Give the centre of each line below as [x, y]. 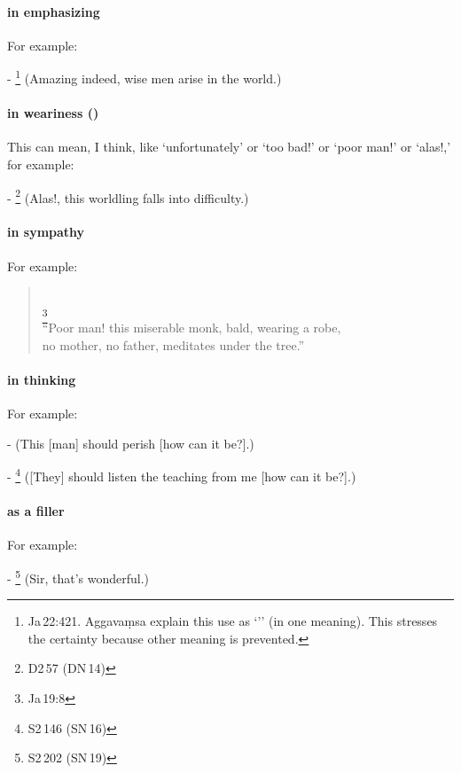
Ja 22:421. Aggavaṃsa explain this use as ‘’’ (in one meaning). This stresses [233, 621]
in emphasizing [54, 11]
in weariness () [53, 113]
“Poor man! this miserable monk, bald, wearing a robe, [191, 328]
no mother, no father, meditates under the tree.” [173, 344]
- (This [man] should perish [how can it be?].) [131, 443]
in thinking [42, 379]
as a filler [36, 511]
